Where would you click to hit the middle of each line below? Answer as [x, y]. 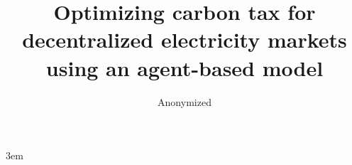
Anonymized [185, 101]
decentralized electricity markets [185, 39]
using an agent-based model [185, 67]
